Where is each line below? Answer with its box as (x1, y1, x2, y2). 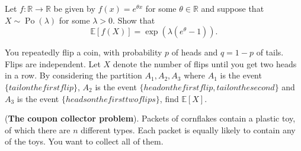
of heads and (171, 46, 218, 58)
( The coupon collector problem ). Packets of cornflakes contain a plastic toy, (5, 112, 296, 124)
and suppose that (201, 2, 264, 14)
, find (159, 92, 179, 104)
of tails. (256, 46, 284, 58)
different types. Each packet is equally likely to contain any (81, 123, 296, 136)
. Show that (113, 14, 155, 26)
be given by (53, 2, 95, 14)
